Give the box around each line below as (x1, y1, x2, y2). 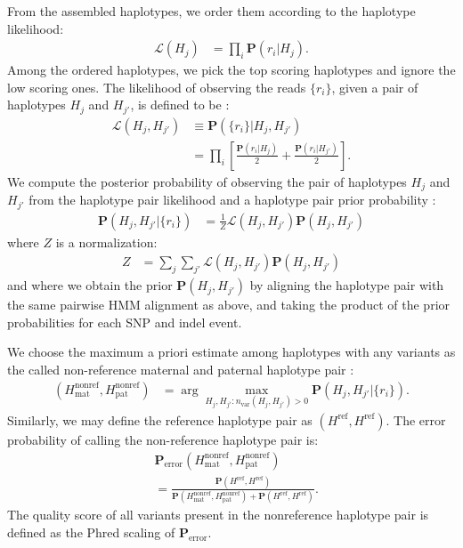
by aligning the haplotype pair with (249, 276, 444, 294)
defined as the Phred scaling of (7, 522, 175, 541)
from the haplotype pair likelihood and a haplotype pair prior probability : (28, 190, 436, 209)
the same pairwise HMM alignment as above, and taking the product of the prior (7, 295, 451, 314)
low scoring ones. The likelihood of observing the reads (7, 77, 306, 96)
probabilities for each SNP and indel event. (7, 312, 242, 331)
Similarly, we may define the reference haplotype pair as (7, 410, 313, 429)
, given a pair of (331, 77, 418, 96)
